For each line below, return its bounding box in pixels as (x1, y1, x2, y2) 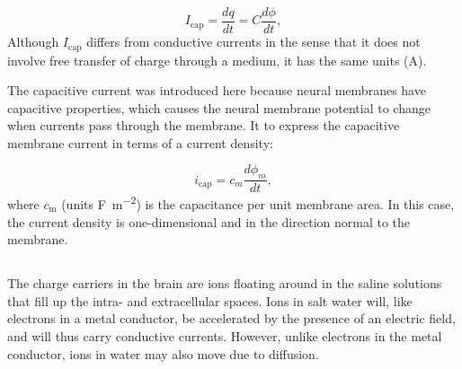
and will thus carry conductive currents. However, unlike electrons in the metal (7, 326, 442, 345)
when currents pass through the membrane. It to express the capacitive (7, 116, 400, 135)
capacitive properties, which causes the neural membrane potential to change (7, 98, 431, 117)
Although (7, 32, 59, 51)
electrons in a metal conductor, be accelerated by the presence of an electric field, (7, 309, 456, 328)
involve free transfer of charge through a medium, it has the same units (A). (7, 50, 427, 69)
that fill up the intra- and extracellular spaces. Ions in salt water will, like (7, 291, 413, 310)
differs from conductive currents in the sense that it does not (86, 32, 421, 51)
